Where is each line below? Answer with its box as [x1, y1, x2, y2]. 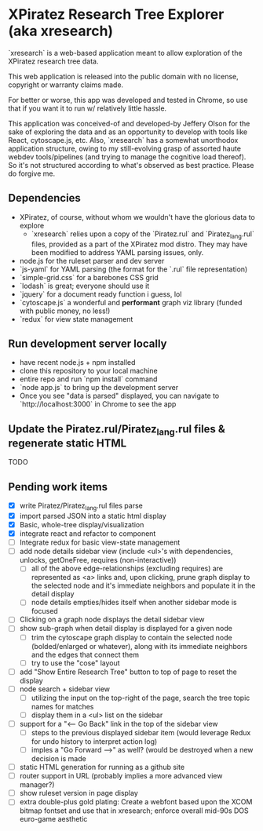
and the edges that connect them [31, 650, 140, 659]
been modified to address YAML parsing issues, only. [31, 247, 204, 257]
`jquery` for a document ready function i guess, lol [19, 289, 182, 299]
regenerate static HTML [8, 436, 127, 450]
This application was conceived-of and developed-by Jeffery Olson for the [8, 118, 250, 128]
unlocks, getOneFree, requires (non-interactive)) [19, 556, 177, 565]
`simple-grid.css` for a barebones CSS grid [19, 272, 159, 282]
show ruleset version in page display [19, 789, 139, 798]
